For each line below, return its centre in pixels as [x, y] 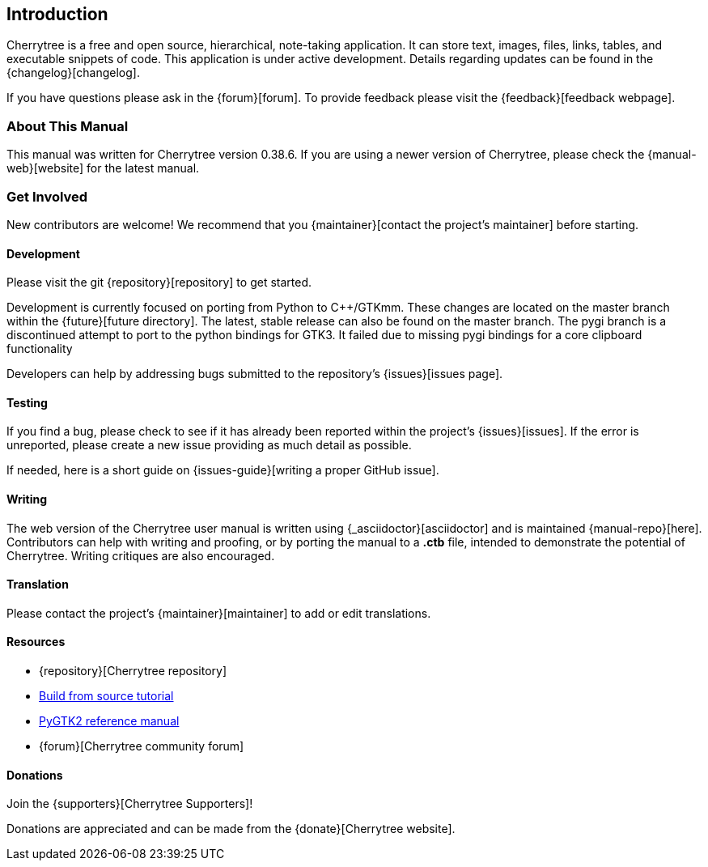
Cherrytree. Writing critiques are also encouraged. [141, 555]
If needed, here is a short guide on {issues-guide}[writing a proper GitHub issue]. [223, 470]
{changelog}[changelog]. [73, 73]
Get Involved [47, 196]
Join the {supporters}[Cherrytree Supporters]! [130, 804]
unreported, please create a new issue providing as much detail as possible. [209, 445]
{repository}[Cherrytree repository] [133, 671]
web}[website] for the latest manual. [103, 168]
